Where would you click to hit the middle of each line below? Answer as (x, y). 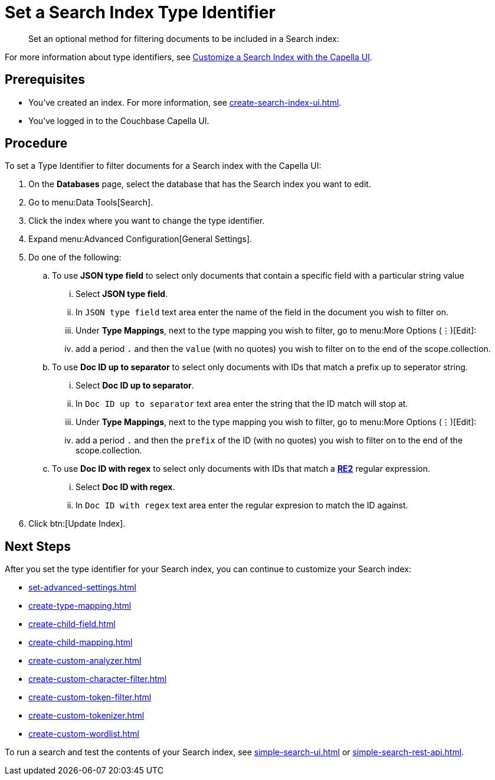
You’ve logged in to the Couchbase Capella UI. (119, 120)
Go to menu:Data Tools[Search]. (91, 203)
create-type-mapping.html (80, 606)
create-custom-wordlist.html (84, 734)
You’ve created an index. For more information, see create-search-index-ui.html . (185, 102)
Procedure (36, 143)
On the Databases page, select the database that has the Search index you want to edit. (200, 184)
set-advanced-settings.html (82, 588)
